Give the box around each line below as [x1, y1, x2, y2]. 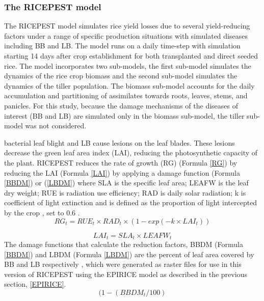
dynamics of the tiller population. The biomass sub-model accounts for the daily [4, 80, 255, 91]
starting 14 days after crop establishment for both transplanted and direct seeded [4, 50, 258, 61]
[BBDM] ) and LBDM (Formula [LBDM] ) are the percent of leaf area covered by [4, 249, 254, 259]
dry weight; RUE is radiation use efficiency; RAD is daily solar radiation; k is [4, 187, 246, 198]
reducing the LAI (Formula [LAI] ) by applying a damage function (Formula [4, 167, 240, 178]
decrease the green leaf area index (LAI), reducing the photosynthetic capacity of [4, 147, 258, 158]
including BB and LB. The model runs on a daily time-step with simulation [4, 40, 241, 51]
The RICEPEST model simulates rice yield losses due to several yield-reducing [4, 20, 250, 31]
